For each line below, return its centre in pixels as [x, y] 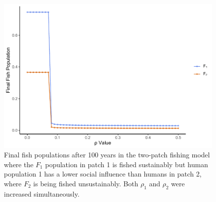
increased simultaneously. [42, 193]
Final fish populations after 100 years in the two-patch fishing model [107, 155]
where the [19, 164]
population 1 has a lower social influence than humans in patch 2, [103, 174]
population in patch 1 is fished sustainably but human [126, 164]
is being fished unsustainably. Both [86, 183]
